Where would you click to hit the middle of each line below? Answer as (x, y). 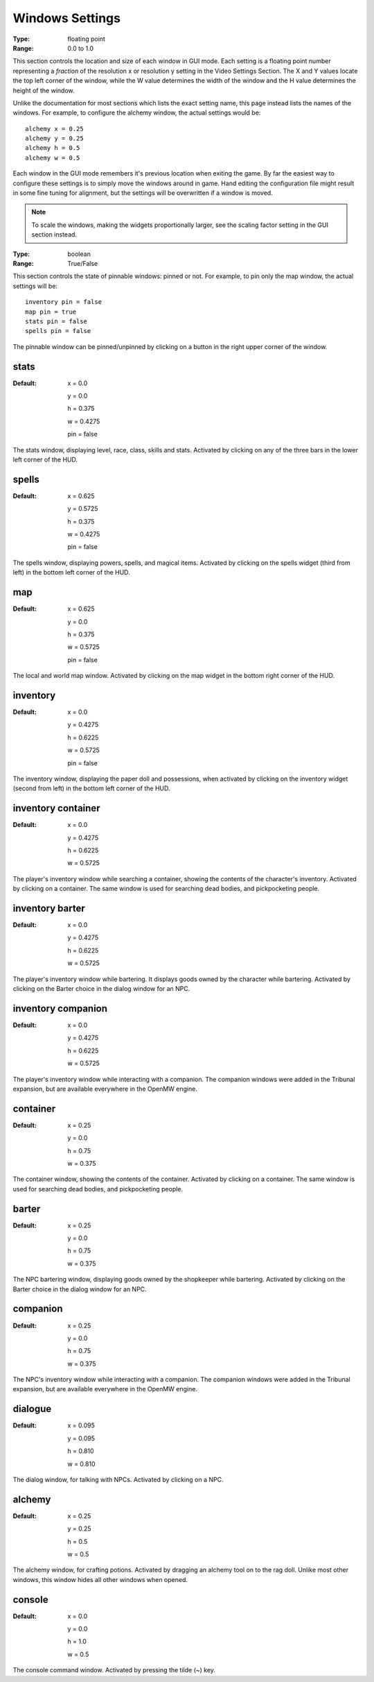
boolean (79, 254)
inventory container (56, 808)
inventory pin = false (64, 302)
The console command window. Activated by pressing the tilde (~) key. (114, 1670)
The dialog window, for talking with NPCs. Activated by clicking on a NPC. (118, 1479)
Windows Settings (67, 18)
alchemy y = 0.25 (54, 138)
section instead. (54, 235)
